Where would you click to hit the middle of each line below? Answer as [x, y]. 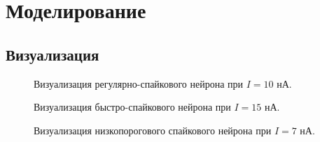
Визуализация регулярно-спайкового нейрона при [139, 83]
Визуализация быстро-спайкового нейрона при [132, 107]
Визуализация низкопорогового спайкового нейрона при [153, 130]
